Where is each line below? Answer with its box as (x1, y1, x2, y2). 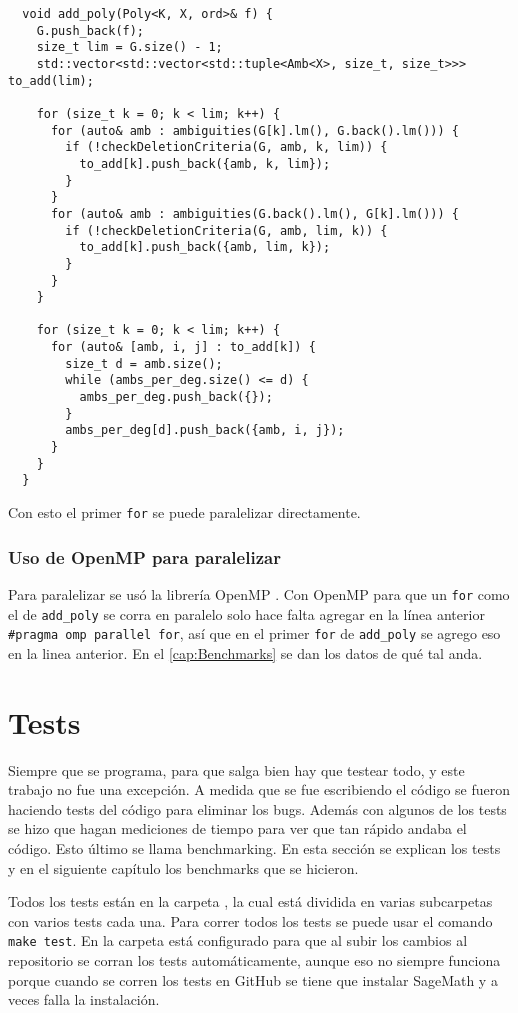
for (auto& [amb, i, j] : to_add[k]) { (50, 340, 316, 355)
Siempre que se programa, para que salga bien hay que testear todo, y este (8, 759, 465, 780)
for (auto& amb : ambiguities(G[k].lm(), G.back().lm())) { (50, 123, 460, 138)
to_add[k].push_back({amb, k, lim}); (79, 156, 331, 171)
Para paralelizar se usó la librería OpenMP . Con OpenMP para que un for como (8, 583, 510, 604)
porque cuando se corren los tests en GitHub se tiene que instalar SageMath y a (8, 969, 498, 990)
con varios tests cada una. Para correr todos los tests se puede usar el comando (8, 910, 493, 931)
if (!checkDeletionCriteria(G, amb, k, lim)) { (65, 140, 388, 155)
